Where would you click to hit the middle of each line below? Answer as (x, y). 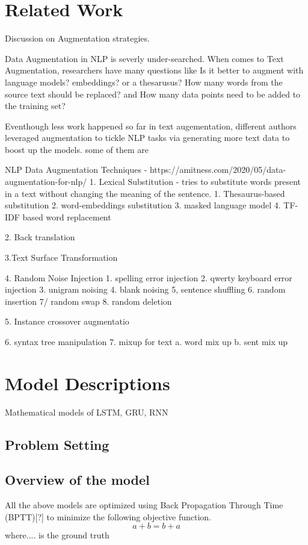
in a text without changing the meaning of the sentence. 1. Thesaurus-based (145, 193)
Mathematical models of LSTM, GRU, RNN (87, 412)
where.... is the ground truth (57, 535)
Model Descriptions (88, 383)
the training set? (35, 106)
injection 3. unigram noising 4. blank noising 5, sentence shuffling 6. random (145, 289)
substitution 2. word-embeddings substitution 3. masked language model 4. (143, 205)
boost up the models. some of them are (77, 149)
